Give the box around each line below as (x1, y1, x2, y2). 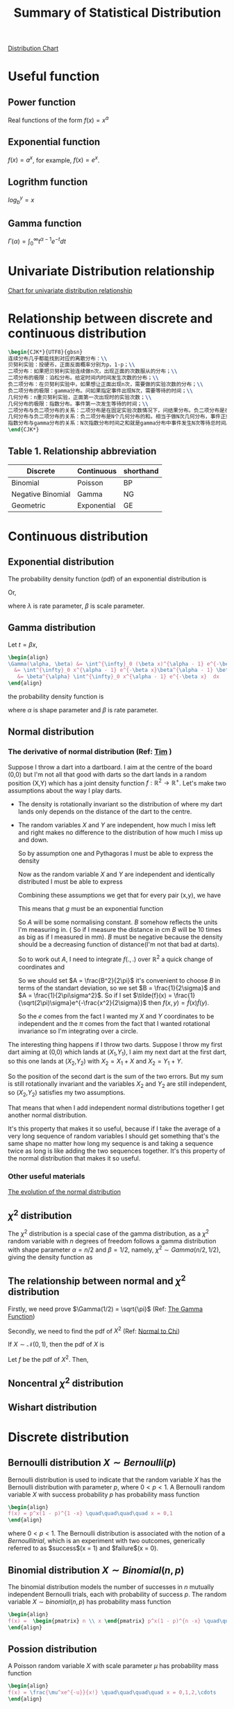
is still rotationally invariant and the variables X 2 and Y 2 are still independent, (8, 1079, 227, 1089)
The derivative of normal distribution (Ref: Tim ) (8, 747, 172, 757)
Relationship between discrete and (8, 310, 213, 326)
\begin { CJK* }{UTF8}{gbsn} (8, 348, 83, 355)
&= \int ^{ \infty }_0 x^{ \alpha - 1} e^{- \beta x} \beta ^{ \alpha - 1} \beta (14, 667, 232, 674)
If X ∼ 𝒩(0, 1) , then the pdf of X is (8, 1340, 105, 1349)
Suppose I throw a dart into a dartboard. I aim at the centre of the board (8, 762, 212, 771)
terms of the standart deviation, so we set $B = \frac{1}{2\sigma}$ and (17, 984, 221, 993)
